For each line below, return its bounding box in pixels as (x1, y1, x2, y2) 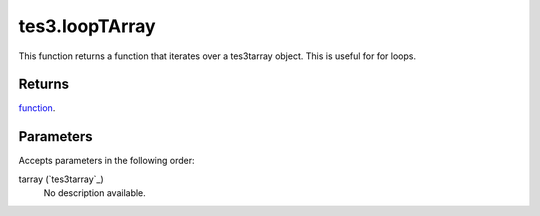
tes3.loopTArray (18, 15, 156, 37)
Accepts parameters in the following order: (18, 155, 195, 167)
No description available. (43, 187, 147, 199)
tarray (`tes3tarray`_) (18, 173, 104, 185)
